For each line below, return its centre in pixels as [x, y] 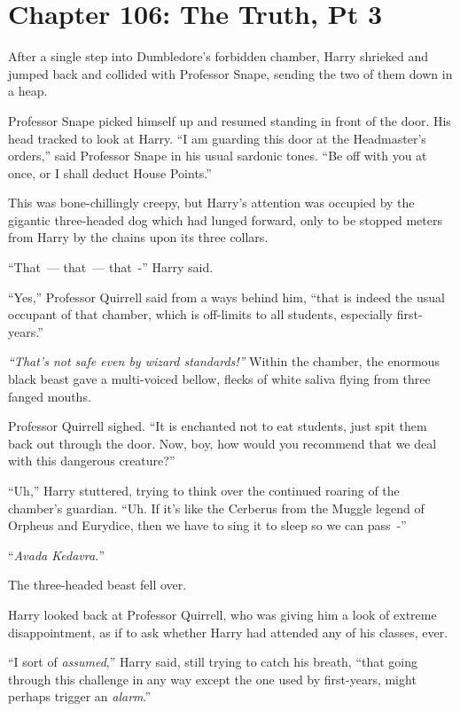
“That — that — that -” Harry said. [111, 267]
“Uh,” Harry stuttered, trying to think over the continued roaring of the [204, 490]
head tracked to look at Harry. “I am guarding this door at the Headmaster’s [217, 138]
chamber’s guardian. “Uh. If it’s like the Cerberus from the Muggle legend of [216, 508]
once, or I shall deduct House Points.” [110, 172]
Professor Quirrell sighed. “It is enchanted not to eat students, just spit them [218, 426]
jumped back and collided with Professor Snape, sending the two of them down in [230, 73]
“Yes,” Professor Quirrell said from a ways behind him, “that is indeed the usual [226, 297]
